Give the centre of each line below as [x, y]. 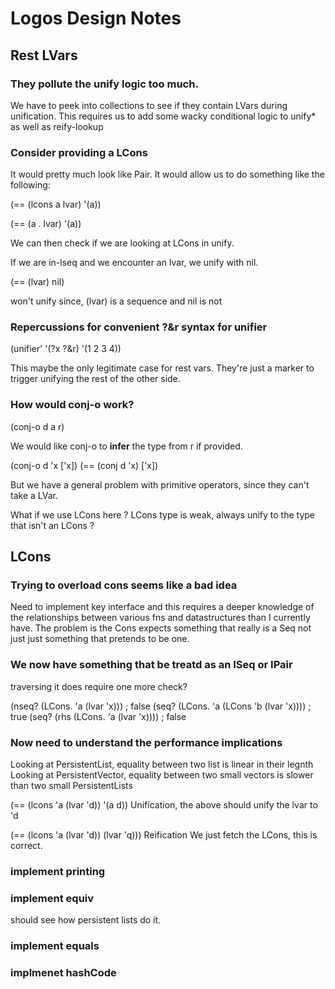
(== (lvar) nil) [37, 282]
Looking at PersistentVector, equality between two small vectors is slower [162, 775]
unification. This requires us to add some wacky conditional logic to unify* [163, 116]
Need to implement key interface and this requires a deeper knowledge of [162, 607]
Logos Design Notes [96, 18]
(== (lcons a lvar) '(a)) [56, 204]
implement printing [58, 871]
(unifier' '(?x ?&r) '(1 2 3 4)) [66, 349]
